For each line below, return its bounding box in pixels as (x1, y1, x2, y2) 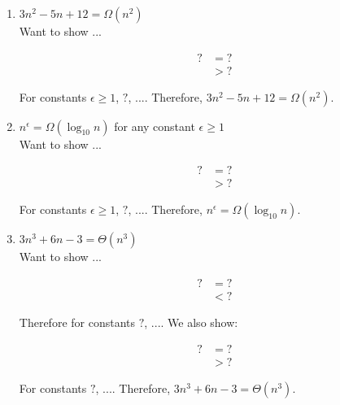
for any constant (114, 117, 195, 134)
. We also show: (160, 313, 238, 330)
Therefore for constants (19, 313, 136, 330)
